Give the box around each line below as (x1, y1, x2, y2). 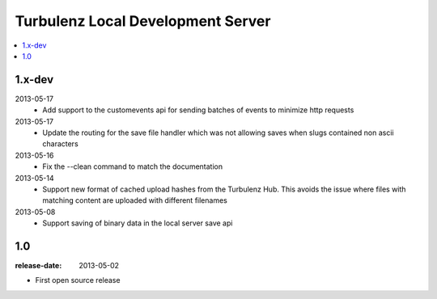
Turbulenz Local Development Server (15, 12, 271, 30)
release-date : (15, 261, 62, 271)
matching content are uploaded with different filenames (42, 196, 228, 205)
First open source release (35, 276, 121, 285)
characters (42, 139, 78, 149)
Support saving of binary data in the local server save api (42, 218, 233, 228)
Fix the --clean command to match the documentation (42, 162, 223, 171)
